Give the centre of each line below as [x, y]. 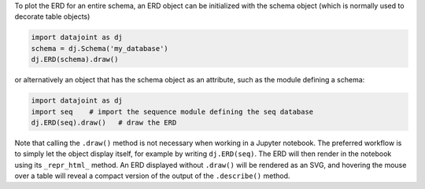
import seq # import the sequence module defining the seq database [172, 111]
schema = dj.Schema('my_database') [100, 48]
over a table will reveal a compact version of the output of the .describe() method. [152, 176]
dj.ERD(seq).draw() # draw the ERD [104, 122]
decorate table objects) [52, 16]
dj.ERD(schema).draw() [75, 60]
